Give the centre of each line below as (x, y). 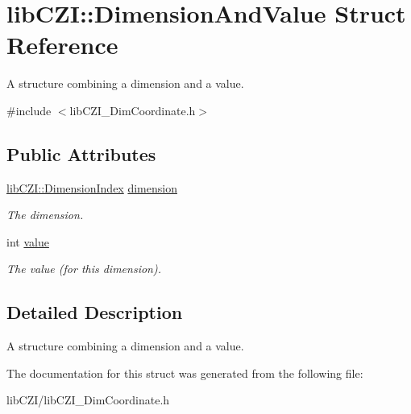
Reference (62, 45)
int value (28, 241)
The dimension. (45, 215)
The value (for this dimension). (84, 269)
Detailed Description (95, 312)
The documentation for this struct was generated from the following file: (185, 373)
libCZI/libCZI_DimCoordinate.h (88, 400)
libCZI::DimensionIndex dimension (92, 187)
